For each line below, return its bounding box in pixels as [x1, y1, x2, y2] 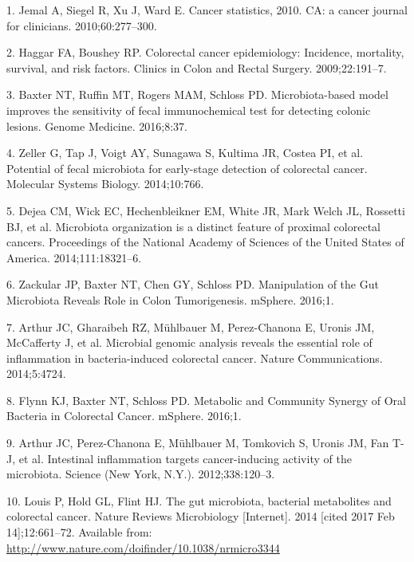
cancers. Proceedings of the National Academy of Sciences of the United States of [6, 234, 404, 250]
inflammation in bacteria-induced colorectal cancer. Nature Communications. [6, 349, 383, 366]
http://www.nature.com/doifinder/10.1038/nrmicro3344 [6, 539, 280, 556]
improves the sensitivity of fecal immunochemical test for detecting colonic [6, 101, 371, 118]
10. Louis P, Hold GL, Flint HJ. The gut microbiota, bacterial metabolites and [6, 492, 392, 509]
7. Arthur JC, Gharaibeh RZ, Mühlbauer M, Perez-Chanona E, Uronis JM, [6, 318, 375, 335]
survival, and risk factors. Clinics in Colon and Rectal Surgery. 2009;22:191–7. [6, 59, 387, 76]
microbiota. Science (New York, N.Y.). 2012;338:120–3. [6, 466, 275, 482]
